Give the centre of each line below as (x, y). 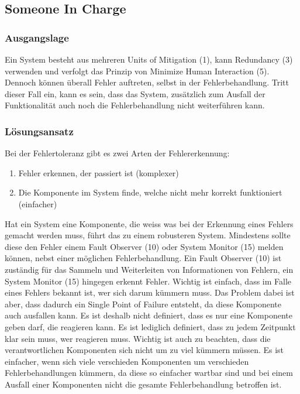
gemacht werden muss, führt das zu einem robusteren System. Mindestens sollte (148, 235)
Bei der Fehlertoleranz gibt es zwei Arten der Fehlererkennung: (117, 153)
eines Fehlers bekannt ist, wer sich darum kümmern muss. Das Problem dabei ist (150, 292)
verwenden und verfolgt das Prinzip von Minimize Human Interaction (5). (137, 71)
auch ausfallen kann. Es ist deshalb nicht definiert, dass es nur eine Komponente (149, 315)
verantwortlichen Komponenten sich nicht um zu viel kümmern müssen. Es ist (144, 350)
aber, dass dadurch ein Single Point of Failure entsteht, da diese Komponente (143, 304)
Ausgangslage (37, 37)
